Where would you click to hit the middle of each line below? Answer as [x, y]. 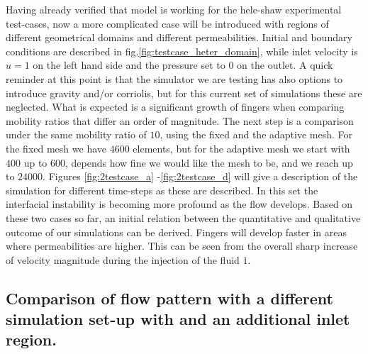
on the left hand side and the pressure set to [129, 65]
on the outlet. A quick [285, 65]
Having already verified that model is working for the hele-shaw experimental [174, 9]
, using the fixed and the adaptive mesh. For [256, 134]
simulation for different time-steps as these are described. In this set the [162, 190]
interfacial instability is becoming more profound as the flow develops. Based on [179, 204]
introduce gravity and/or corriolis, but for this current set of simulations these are [184, 93]
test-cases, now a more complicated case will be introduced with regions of [167, 23]
